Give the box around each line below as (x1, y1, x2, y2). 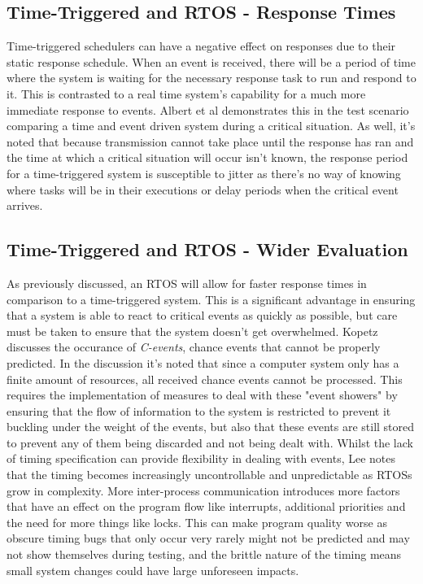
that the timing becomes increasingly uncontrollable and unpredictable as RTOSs (7, 466, 412, 483)
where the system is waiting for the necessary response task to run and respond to (7, 69, 416, 86)
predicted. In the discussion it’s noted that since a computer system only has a (7, 354, 399, 371)
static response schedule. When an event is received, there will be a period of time (7, 53, 416, 70)
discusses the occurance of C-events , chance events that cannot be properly (7, 338, 381, 355)
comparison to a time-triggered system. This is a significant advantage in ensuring (7, 290, 416, 307)
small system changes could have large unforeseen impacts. (7, 561, 299, 578)
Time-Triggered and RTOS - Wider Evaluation (7, 237, 408, 262)
